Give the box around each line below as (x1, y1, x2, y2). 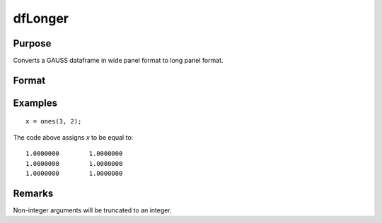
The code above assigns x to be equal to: (13, 133, 134, 141)
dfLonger (13, 11, 69, 26)
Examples (13, 97, 58, 109)
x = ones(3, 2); (25, 117, 82, 126)
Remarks (13, 187, 54, 199)
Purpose (13, 37, 52, 49)
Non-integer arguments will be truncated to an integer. (13, 205, 173, 215)
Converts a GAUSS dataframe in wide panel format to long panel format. (13, 56, 224, 65)
